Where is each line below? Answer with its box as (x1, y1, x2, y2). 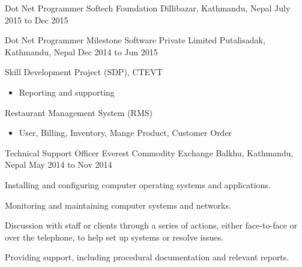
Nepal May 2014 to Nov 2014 (5, 158, 112, 171)
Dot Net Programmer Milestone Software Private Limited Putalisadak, (5, 34, 265, 46)
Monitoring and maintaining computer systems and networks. (5, 198, 231, 211)
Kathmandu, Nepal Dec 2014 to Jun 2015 (5, 45, 158, 58)
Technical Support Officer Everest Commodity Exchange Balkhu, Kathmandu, (5, 146, 294, 159)
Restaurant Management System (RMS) (5, 106, 153, 118)
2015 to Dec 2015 (5, 13, 68, 26)
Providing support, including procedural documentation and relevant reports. (5, 251, 289, 263)
